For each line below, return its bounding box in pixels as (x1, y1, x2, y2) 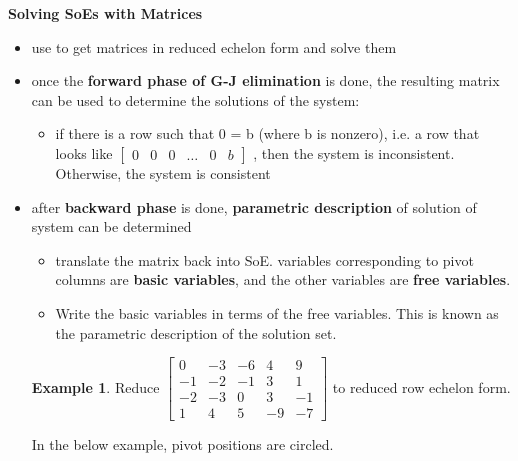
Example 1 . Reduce (31, 376, 160, 397)
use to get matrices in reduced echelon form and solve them (31, 36, 397, 57)
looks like (55, 142, 113, 163)
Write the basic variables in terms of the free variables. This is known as (55, 302, 499, 323)
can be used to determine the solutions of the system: (31, 89, 360, 110)
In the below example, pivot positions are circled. (31, 434, 334, 455)
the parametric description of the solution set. (55, 322, 337, 343)
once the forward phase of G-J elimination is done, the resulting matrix (31, 70, 500, 91)
